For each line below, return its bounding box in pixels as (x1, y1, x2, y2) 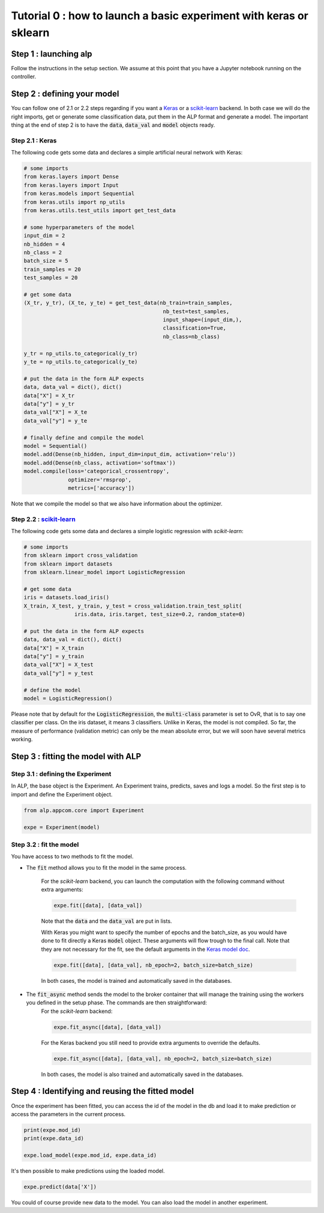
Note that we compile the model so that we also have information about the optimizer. (11, 500, 223, 507)
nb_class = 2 (23, 249, 62, 255)
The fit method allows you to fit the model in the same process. (26, 864, 187, 871)
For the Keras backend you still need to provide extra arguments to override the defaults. (41, 1039, 260, 1046)
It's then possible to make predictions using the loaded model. (11, 1167, 165, 1175)
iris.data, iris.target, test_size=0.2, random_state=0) (74, 611, 245, 618)
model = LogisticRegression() (23, 695, 113, 702)
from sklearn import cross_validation (23, 552, 138, 559)
